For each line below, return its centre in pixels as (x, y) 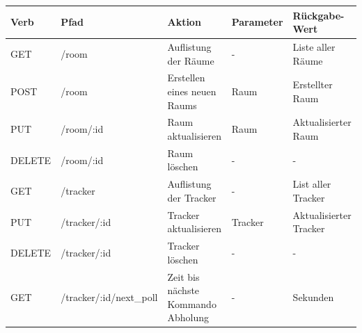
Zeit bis (183, 276)
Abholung (188, 317)
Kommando (192, 303)
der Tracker (192, 197)
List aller (312, 184)
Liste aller (314, 46)
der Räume (191, 60)
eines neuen (192, 91)
